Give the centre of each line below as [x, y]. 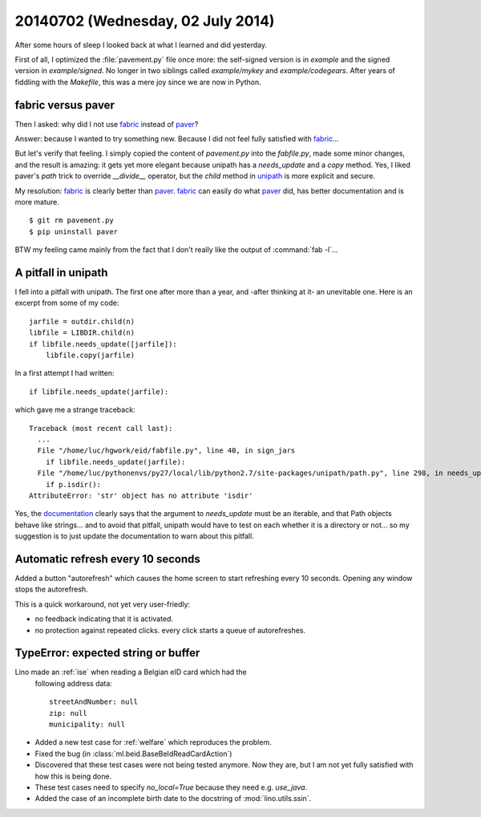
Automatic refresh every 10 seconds [107, 559]
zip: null [68, 713]
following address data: [73, 683]
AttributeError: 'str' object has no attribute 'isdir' [141, 495]
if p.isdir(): [73, 484]
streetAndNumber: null [94, 702]
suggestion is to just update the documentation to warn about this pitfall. [134, 536]
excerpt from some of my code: [67, 303]
